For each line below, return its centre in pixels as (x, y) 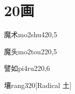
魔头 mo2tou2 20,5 (30, 51)
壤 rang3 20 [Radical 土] (38, 85)
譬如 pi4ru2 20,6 (27, 68)
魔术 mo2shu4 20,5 (31, 34)
